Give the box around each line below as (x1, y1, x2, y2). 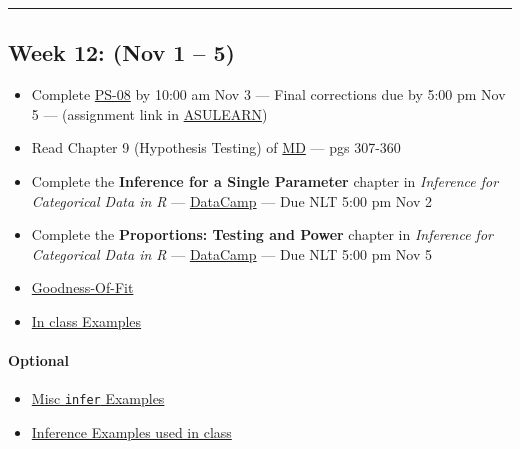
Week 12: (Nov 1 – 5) (8, 37, 235, 68)
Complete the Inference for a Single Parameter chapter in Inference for (31, 170, 499, 191)
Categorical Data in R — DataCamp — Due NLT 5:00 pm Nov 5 (31, 243, 432, 264)
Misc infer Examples (31, 388, 165, 409)
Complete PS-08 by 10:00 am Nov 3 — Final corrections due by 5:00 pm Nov (31, 84, 506, 105)
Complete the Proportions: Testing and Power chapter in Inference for (31, 224, 493, 245)
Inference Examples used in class (31, 422, 232, 442)
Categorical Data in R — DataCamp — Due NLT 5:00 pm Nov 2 (31, 190, 432, 211)
